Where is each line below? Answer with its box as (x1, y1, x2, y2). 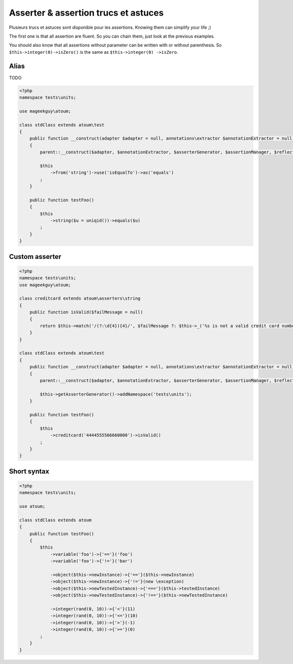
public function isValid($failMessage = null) (29, 309, 144, 315)
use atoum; (19, 504, 45, 509)
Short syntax (9, 467, 49, 475)
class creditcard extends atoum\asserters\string (19, 296, 141, 301)
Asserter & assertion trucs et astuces (9, 7, 164, 18)
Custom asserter (9, 252, 62, 261)
